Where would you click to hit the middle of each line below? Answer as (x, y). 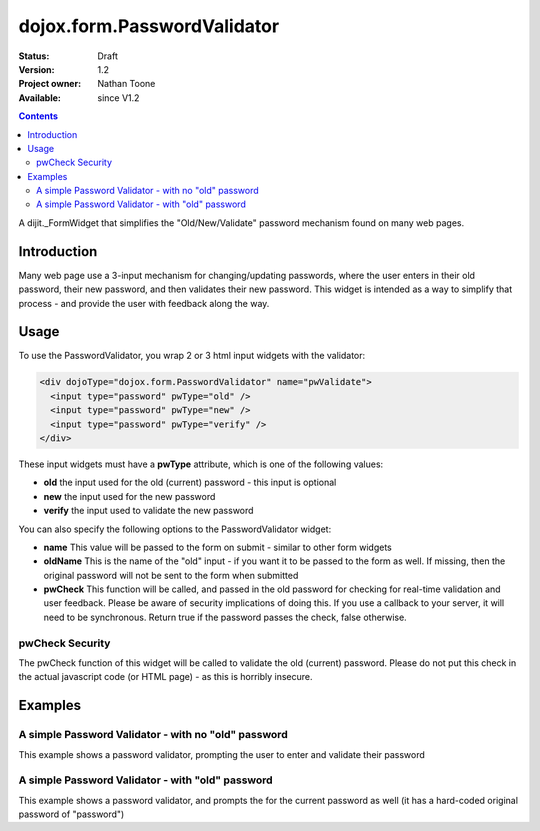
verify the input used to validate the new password (148, 511)
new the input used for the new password (129, 496)
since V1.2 (118, 97)
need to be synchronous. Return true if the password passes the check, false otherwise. (225, 617)
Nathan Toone (126, 84)
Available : (40, 97)
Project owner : (50, 84)
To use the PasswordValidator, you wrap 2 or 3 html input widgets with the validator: (192, 356)
